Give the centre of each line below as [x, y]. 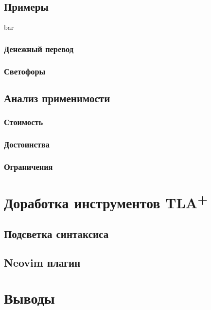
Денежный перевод [39, 48]
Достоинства [27, 144]
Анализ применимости [57, 98]
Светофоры [25, 71]
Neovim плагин [42, 262]
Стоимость [24, 122]
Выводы [29, 298]
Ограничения [28, 166]
